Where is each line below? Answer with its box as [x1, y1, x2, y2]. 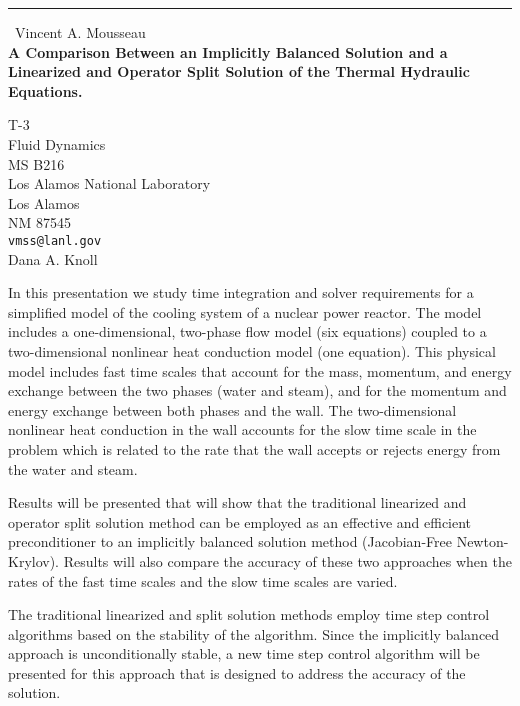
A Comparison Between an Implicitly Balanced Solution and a [8, 41, 448, 62]
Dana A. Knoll [8, 248, 98, 269]
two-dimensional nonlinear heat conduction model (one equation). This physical [8, 340, 496, 361]
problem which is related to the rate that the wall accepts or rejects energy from [8, 438, 501, 459]
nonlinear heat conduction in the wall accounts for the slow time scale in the [8, 419, 477, 440]
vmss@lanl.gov [8, 233, 102, 248]
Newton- [456, 531, 509, 552]
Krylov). [8, 550, 60, 571]
